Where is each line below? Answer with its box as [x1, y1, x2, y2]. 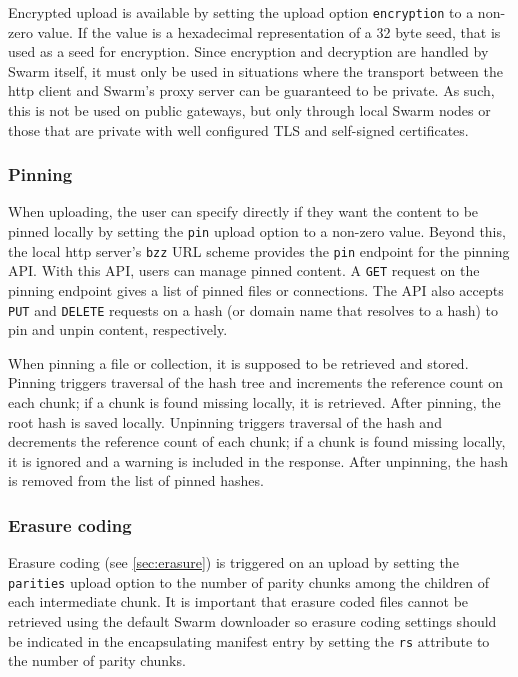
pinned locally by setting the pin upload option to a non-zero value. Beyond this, [8, 221, 506, 242]
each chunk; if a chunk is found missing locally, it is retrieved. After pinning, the [8, 392, 501, 413]
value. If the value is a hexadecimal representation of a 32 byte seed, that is [37, 21, 501, 42]
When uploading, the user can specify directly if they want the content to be [8, 201, 479, 222]
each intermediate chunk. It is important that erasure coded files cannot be [8, 591, 469, 612]
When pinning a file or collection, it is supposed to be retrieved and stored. [8, 352, 469, 373]
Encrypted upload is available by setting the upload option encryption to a [8, 2, 474, 22]
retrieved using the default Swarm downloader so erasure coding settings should [8, 611, 497, 632]
